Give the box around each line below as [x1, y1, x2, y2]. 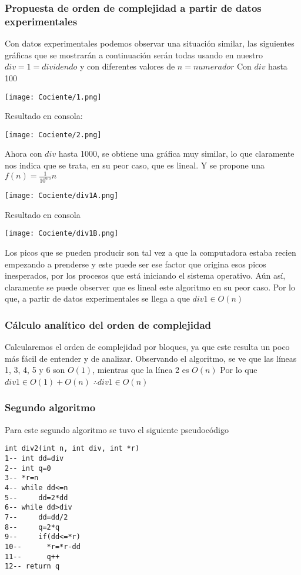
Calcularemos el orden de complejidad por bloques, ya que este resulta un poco [5, 341, 290, 353]
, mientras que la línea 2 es [92, 363, 189, 376]
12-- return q [5, 562, 60, 571]
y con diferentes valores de [79, 60, 175, 72]
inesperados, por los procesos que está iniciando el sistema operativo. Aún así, [5, 269, 286, 282]
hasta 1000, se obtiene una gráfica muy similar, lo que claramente [58, 147, 295, 160]
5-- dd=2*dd [5, 493, 68, 502]
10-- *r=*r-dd [5, 542, 81, 551]
